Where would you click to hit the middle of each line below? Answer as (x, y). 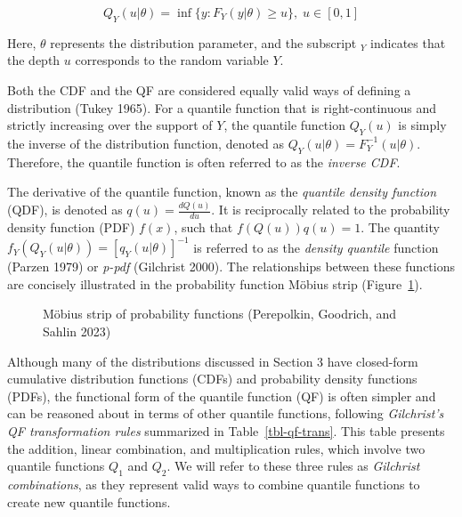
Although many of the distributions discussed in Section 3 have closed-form (213, 361)
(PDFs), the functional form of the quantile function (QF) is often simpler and (222, 396)
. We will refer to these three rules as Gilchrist (293, 466)
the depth (34, 60)
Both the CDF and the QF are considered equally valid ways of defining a (209, 89)
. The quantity (400, 227)
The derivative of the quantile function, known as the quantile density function (222, 192)
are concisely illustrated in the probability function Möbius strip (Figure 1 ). (215, 283)
